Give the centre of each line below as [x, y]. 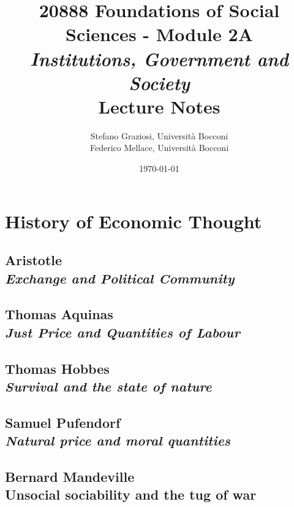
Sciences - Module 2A [159, 34]
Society [159, 82]
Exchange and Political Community [120, 278]
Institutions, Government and [159, 58]
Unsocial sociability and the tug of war [131, 494]
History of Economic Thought [134, 221]
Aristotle [34, 260]
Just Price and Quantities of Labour [123, 332]
